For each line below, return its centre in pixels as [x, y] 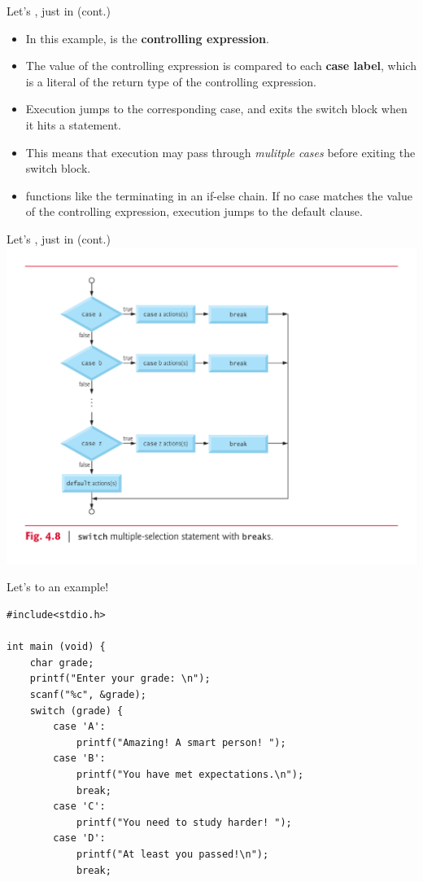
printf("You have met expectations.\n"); [190, 774]
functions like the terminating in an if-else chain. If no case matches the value [219, 195]
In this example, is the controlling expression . [147, 38]
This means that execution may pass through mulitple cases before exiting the [220, 152]
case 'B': [79, 759]
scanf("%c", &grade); [88, 695]
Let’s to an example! [58, 587]
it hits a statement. [73, 124]
